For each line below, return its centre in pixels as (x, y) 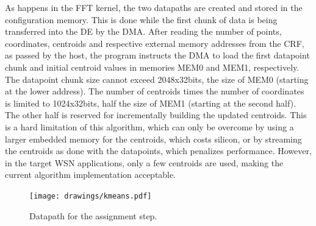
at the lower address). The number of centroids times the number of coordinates (155, 91)
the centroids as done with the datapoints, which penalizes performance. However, (158, 151)
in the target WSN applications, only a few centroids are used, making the (144, 162)
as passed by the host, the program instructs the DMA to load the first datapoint (157, 55)
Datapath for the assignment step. (93, 215)
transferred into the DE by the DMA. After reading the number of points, (143, 31)
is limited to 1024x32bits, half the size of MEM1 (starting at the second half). (151, 103)
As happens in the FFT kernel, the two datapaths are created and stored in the (154, 7)
